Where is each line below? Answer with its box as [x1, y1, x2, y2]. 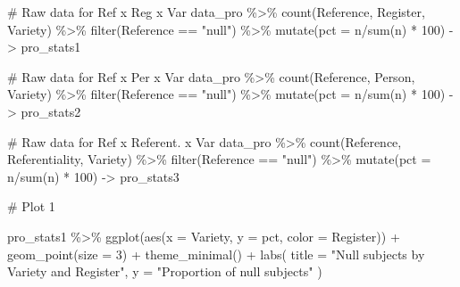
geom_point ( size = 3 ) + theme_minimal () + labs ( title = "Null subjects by [7, 244, 425, 263]
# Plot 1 [7, 197, 55, 216]
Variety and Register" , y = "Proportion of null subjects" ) [7, 262, 322, 281]
